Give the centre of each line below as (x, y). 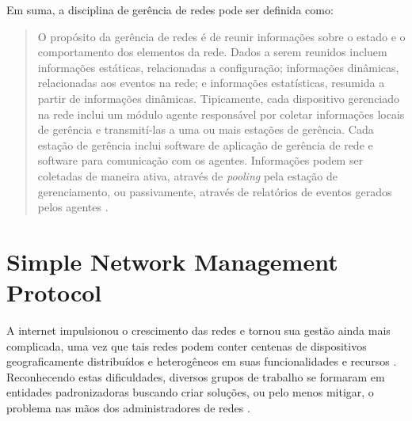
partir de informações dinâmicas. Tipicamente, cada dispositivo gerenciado (219, 98)
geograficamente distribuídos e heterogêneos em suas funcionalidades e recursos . (202, 361)
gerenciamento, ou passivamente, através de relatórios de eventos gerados (215, 191)
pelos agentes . (73, 207)
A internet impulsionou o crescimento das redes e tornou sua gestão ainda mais (198, 330)
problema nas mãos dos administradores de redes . (128, 408)
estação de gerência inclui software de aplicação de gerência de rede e (205, 144)
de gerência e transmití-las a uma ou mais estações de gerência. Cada (206, 129)
